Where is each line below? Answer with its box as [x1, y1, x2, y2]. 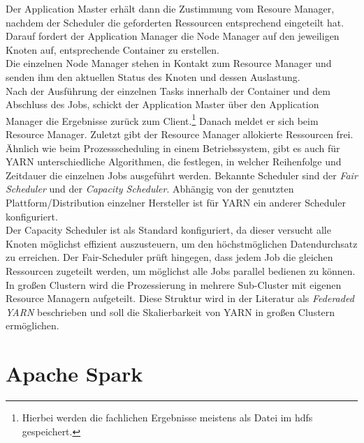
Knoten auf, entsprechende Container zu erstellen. [6, 42, 219, 57]
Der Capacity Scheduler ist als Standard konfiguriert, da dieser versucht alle [6, 223, 331, 237]
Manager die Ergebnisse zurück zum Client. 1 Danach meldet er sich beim [6, 111, 319, 128]
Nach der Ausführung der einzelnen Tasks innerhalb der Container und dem [6, 83, 330, 98]
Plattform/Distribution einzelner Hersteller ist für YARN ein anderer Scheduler [6, 195, 346, 209]
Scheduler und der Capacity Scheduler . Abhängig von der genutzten [6, 181, 294, 196]
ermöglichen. [6, 318, 59, 333]
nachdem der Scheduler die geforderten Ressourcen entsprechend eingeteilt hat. [6, 15, 344, 29]
